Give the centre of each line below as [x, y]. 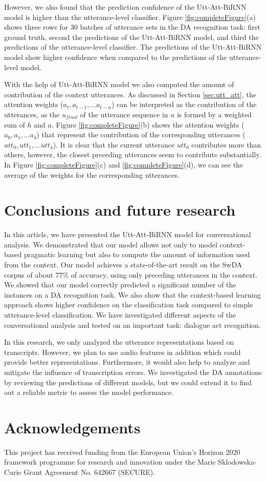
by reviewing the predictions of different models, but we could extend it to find [128, 382]
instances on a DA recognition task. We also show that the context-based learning [132, 294]
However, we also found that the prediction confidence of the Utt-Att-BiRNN [125, 7]
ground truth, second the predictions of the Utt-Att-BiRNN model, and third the [131, 37]
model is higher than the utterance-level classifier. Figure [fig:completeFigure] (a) [130, 17]
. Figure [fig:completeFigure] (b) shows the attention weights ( [148, 124]
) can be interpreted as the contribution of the [184, 104]
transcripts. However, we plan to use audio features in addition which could [123, 352]
